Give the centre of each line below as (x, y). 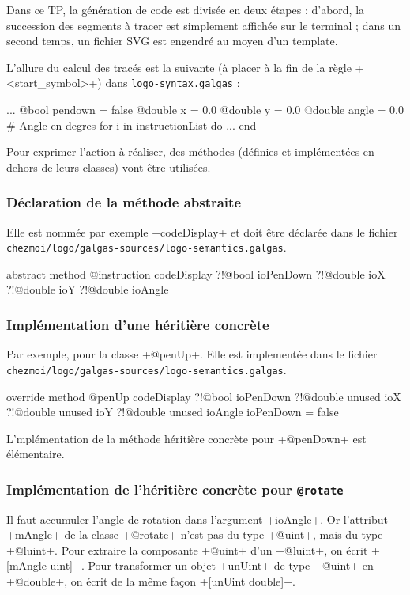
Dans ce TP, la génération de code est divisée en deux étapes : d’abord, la (186, 9)
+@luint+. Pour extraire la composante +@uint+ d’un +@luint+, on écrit (187, 550)
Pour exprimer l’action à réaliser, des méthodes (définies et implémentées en (190, 152)
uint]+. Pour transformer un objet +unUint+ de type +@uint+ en (212, 565)
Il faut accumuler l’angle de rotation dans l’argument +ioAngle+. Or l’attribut (197, 519)
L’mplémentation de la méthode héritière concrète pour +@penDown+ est (186, 438)
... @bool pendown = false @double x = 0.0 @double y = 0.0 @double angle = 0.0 (205, 110)
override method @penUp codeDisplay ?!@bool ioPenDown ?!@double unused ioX (204, 396)
